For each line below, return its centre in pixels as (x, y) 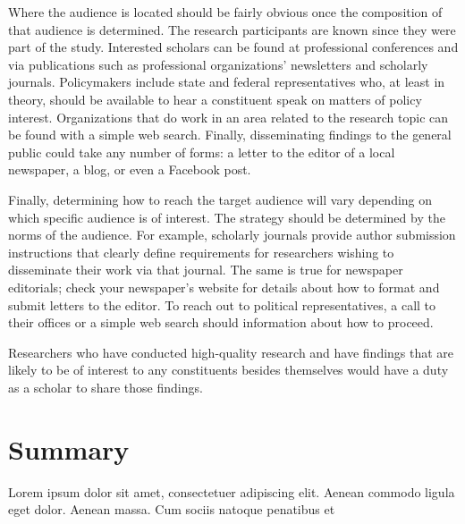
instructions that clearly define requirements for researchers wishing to (201, 252)
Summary (69, 448)
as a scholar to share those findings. (106, 387)
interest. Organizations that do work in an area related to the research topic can (228, 117)
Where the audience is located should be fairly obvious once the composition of (225, 12)
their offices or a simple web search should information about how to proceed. (221, 322)
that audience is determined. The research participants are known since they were (232, 29)
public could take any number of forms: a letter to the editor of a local (202, 152)
